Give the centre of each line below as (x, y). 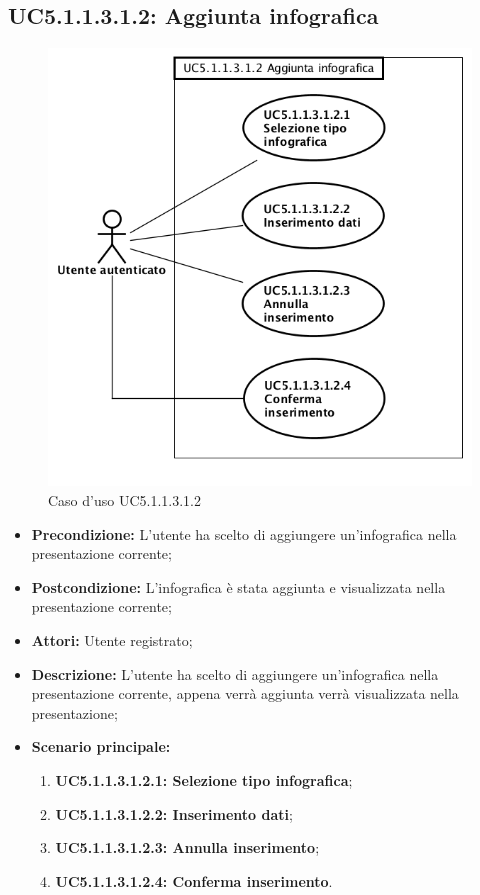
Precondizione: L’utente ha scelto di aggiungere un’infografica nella (244, 533)
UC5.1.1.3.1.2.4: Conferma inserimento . (194, 880)
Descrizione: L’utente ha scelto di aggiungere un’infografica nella (235, 673)
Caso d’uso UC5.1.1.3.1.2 (124, 499)
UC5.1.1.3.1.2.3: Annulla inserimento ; (187, 847)
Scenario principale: (101, 746)
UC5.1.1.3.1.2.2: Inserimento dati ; (174, 813)
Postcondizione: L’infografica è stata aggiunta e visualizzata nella (238, 586)
